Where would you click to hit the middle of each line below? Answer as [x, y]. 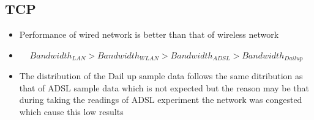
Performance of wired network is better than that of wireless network [149, 34]
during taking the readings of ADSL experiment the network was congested [161, 100]
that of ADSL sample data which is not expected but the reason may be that [164, 87]
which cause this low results [71, 112]
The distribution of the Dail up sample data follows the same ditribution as [161, 76]
